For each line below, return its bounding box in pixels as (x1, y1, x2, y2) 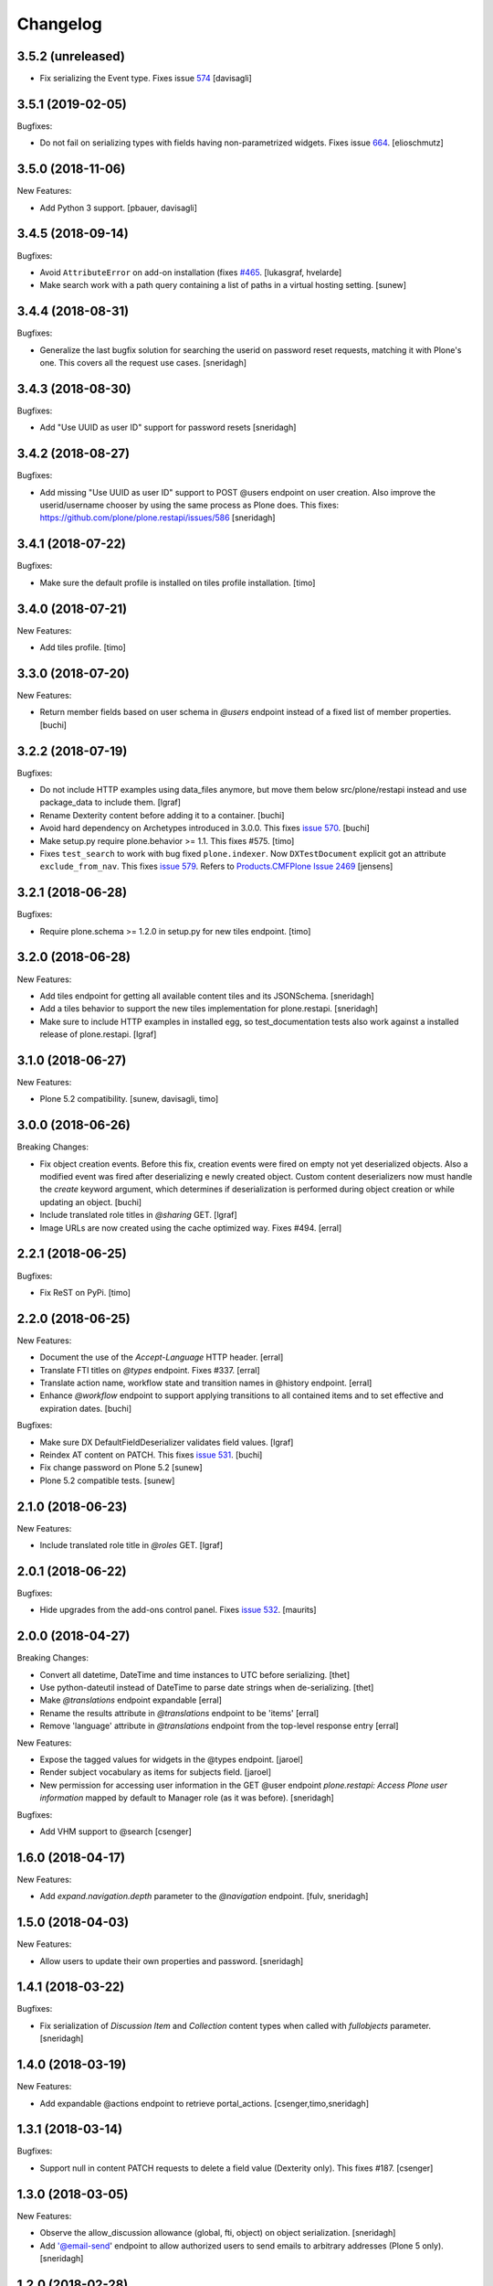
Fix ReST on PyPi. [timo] (39, 1287, 131, 1298)
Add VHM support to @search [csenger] (39, 1825, 192, 1837)
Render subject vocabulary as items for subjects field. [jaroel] (39, 1767, 272, 1778)
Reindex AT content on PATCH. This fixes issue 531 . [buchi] (39, 1449, 263, 1460)
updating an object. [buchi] (39, 1196, 142, 1207)
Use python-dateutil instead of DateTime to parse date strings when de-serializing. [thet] (39, 1682, 374, 1693)
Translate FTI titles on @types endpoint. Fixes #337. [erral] (39, 1364, 260, 1375)
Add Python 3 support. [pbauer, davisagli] (39, 202, 198, 213)
